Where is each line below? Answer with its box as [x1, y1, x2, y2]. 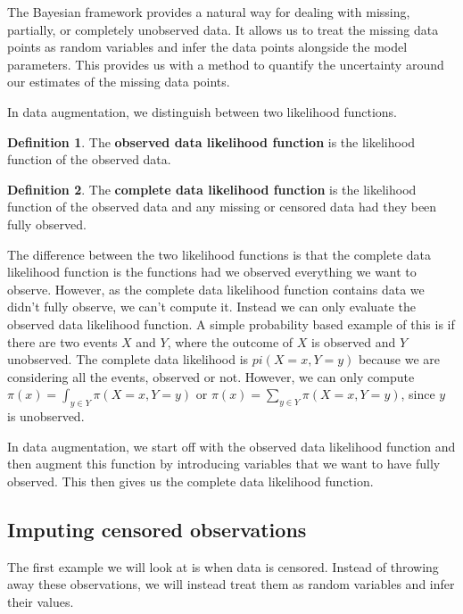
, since [401, 385, 435, 403]
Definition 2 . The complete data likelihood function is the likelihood [7, 179, 417, 198]
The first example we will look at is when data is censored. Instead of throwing [7, 557, 439, 576]
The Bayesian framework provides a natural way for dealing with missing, [7, 3, 410, 21]
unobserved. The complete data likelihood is [7, 350, 249, 369]
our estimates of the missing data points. [7, 72, 230, 91]
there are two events [7, 332, 118, 351]
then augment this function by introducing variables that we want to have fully [7, 454, 441, 473]
